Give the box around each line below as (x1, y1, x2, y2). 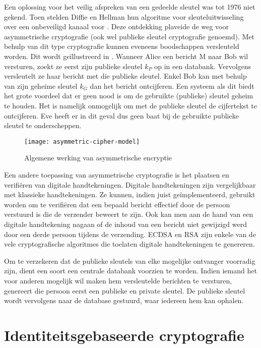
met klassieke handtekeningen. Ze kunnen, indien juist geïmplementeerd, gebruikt (4, 189, 255, 200)
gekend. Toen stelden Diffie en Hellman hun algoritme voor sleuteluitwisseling (4, 11, 244, 22)
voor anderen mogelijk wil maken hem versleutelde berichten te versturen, (4, 275, 232, 285)
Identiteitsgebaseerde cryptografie (4, 324, 244, 345)
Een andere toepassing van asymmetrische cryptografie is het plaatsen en (4, 169, 229, 180)
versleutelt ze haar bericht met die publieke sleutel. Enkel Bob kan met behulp (4, 71, 247, 81)
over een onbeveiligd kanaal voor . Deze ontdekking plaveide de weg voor (4, 21, 229, 32)
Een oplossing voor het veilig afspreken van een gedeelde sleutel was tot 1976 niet (4, 2, 255, 12)
